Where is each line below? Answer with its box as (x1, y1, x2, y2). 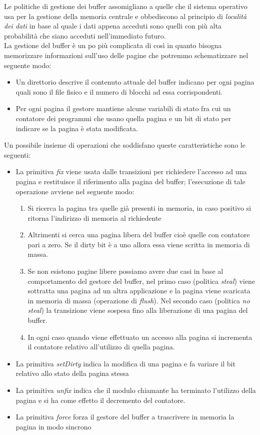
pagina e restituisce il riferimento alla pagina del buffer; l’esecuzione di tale (15, 176, 245, 186)
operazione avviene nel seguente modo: (15, 186, 134, 196)
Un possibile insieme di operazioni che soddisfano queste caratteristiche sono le (4, 140, 245, 150)
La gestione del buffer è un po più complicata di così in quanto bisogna (4, 40, 222, 51)
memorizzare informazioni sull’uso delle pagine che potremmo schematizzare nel (4, 50, 248, 60)
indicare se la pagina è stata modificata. (15, 123, 138, 133)
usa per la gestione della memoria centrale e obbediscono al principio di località (4, 11, 247, 21)
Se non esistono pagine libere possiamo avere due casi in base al (27, 266, 223, 276)
